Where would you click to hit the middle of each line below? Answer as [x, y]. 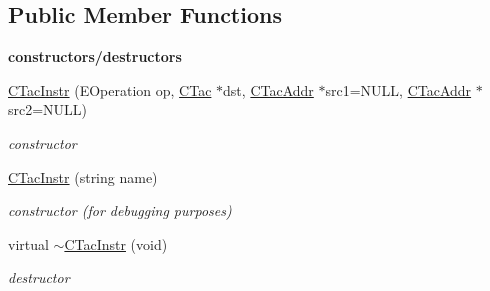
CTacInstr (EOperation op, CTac [110, 89]
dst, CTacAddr [268, 89]
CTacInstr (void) [116, 243]
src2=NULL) [48, 109]
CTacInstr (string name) [83, 176]
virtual [28, 243]
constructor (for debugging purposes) [120, 210]
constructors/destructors [95, 56]
